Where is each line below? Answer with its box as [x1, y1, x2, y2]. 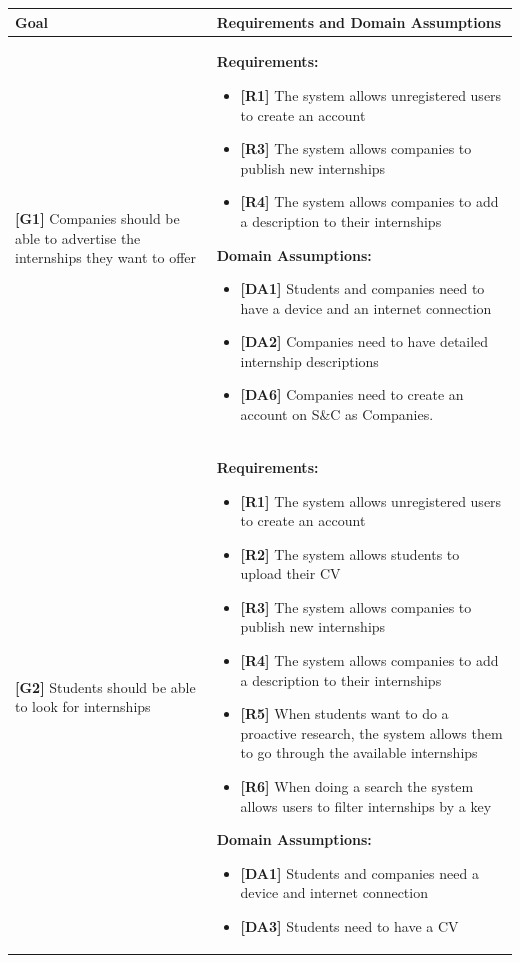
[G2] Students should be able [15, 676, 196, 697]
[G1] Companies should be [15, 208, 180, 229]
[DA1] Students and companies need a [240, 862, 479, 883]
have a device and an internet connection [240, 297, 492, 318]
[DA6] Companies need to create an [240, 384, 464, 405]
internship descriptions [240, 350, 379, 371]
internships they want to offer [15, 247, 197, 268]
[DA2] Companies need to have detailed [240, 331, 489, 352]
